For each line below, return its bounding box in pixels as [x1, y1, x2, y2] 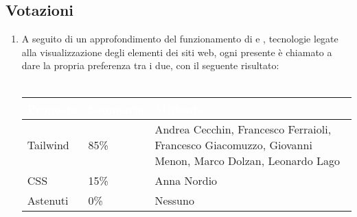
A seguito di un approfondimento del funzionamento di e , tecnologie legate [21, 31, 338, 46]
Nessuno [154, 192, 194, 208]
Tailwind [27, 136, 69, 153]
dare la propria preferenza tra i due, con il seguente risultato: [21, 58, 279, 73]
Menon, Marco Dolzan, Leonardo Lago [154, 152, 341, 168]
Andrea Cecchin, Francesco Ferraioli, [154, 120, 332, 137]
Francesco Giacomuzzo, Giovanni [154, 136, 312, 153]
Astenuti [27, 192, 69, 208]
